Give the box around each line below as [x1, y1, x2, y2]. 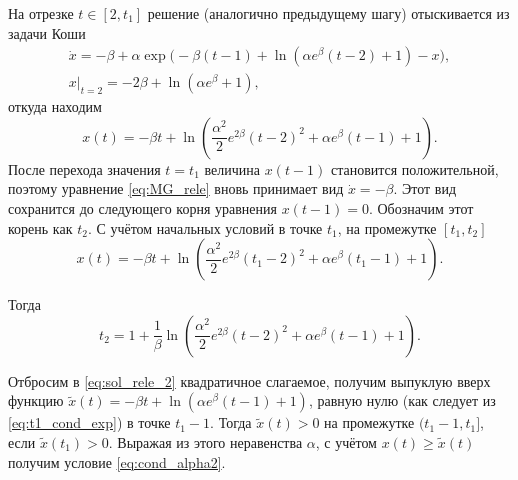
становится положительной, [330, 158, 499, 179]
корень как [8, 217, 73, 238]
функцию [8, 390, 64, 411]
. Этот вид [393, 178, 457, 199]
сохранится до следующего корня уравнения [8, 198, 277, 219]
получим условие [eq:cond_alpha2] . [8, 451, 226, 472]
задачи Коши [8, 22, 86, 43]
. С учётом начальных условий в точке [87, 217, 323, 238]
